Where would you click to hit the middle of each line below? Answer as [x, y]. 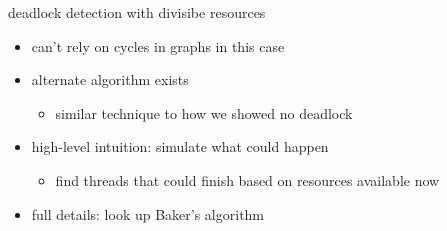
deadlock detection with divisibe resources [137, 12]
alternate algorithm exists [110, 79]
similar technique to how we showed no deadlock [204, 112]
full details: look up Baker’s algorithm [148, 213]
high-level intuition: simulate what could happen [180, 146]
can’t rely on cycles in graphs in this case [158, 45]
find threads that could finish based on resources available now [247, 179]
